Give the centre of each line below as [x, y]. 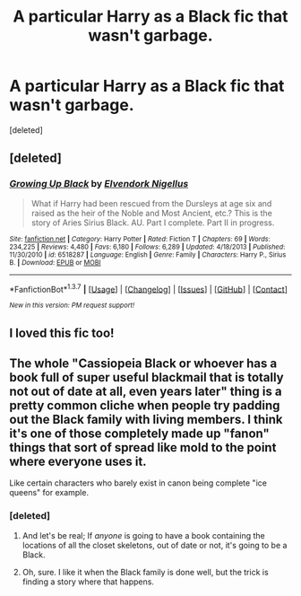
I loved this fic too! [62, 333]
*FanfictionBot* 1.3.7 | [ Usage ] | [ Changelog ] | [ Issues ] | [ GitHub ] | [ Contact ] [149, 288]
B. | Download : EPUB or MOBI [55, 262]
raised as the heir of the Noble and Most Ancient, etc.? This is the [152, 213]
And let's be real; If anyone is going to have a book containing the [144, 535]
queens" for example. [49, 493]
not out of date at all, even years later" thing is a [146, 392]
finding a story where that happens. [88, 582]
